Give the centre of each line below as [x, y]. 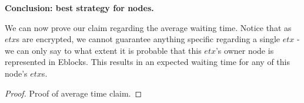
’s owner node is [245, 50]
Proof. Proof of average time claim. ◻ [74, 93]
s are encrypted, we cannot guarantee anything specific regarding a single [148, 39]
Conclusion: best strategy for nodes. [79, 8]
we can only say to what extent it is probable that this [103, 50]
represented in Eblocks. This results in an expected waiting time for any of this [147, 62]
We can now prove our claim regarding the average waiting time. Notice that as [148, 27]
